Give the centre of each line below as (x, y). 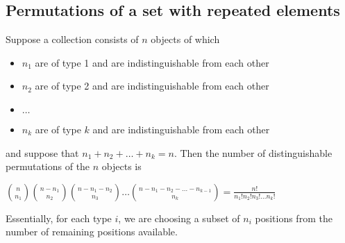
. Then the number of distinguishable (253, 152)
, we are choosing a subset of (179, 218)
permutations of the (48, 166)
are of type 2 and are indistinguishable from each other (152, 86)
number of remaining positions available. (92, 232)
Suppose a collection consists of (72, 39)
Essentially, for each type (59, 218)
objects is (121, 166)
